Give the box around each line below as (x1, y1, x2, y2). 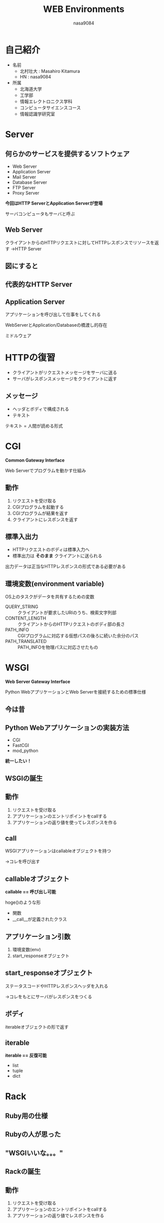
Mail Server (12, 174, 36, 180)
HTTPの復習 (5, 352, 56, 363)
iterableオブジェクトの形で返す (5, 1024, 69, 1030)
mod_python (12, 748, 38, 754)
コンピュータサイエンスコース (19, 104, 81, 110)
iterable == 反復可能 (5, 1053, 47, 1059)
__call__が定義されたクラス (12, 916, 67, 922)
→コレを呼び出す (5, 858, 40, 865)
